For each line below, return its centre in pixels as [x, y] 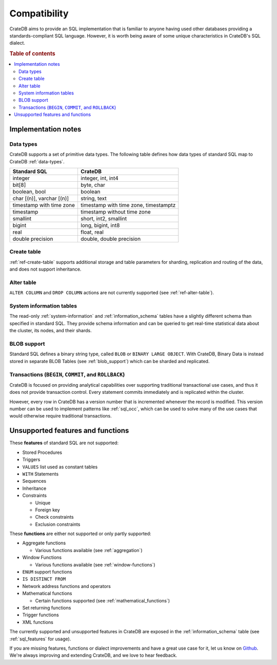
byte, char [93, 185]
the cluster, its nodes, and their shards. [51, 331]
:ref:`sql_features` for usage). [40, 639]
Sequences [34, 481]
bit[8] [19, 185]
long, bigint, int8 [100, 225]
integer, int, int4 [100, 178]
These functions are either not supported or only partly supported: [80, 534]
